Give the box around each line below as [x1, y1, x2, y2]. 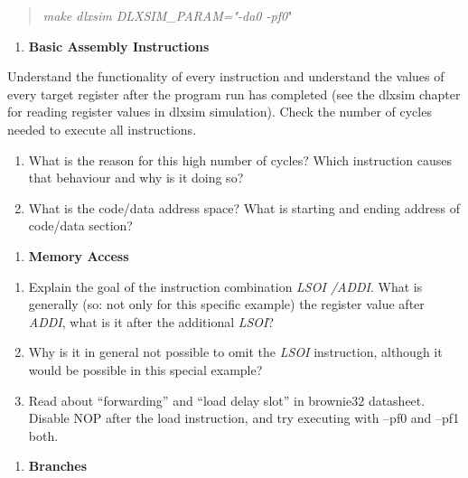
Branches [28, 456, 88, 475]
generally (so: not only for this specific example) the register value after [28, 295, 425, 314]
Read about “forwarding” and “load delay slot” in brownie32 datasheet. [28, 390, 426, 409]
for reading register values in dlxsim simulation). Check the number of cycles [7, 102, 432, 121]
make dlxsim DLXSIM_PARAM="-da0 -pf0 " [42, 6, 293, 24]
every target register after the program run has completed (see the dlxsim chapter [7, 84, 461, 103]
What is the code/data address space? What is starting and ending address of [28, 198, 460, 217]
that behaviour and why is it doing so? [28, 168, 244, 187]
